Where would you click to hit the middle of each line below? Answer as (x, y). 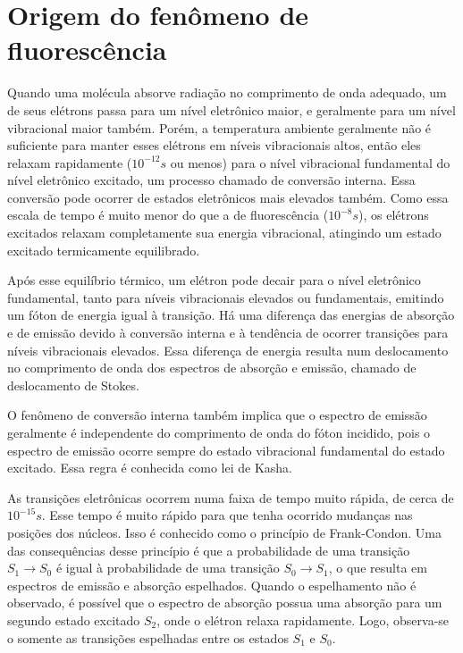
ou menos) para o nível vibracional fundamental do (310, 162)
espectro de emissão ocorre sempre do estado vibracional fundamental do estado (226, 450)
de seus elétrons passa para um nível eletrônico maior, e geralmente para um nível (231, 109)
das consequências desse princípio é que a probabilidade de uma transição (209, 550)
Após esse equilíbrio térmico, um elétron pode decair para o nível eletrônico (214, 280)
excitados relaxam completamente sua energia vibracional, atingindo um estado (224, 233)
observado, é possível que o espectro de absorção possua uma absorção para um (225, 603)
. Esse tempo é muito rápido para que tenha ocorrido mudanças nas (227, 515)
